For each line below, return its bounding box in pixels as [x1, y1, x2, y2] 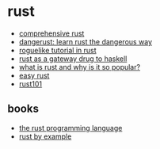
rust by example [18, 132, 72, 141]
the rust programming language [18, 123, 123, 132]
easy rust [18, 71, 50, 80]
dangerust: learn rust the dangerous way [18, 36, 152, 46]
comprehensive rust [18, 29, 85, 38]
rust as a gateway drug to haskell [18, 54, 128, 63]
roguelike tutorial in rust [18, 45, 97, 55]
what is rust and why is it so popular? [18, 62, 140, 71]
